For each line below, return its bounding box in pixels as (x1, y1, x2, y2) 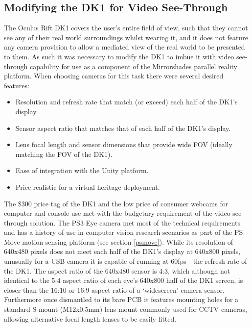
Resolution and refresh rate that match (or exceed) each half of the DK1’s (15, 97, 238, 107)
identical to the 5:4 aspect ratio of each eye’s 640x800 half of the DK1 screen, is (4, 275, 243, 285)
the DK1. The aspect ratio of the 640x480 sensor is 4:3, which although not (4, 265, 230, 276)
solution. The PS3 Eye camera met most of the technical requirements (29, 217, 240, 227)
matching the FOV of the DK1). (15, 149, 113, 159)
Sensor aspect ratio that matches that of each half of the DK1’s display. (15, 123, 231, 133)
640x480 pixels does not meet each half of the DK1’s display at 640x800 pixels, (4, 246, 241, 256)
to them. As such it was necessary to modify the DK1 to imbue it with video (4, 51, 234, 61)
